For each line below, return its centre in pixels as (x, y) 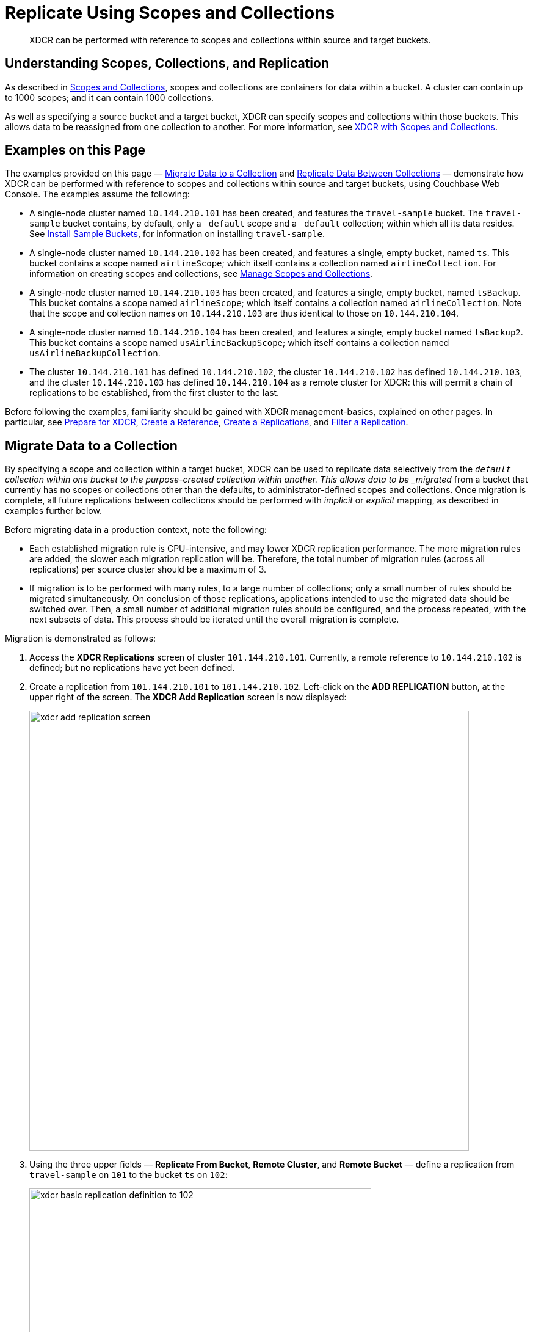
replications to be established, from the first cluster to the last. (154, 393)
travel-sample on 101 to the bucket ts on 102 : (129, 1175)
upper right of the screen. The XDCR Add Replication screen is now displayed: (188, 697)
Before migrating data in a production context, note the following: (136, 530)
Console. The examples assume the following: (97, 194)
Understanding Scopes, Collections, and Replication (167, 64)
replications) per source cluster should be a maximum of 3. (148, 569)
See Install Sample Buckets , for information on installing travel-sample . (177, 234)
